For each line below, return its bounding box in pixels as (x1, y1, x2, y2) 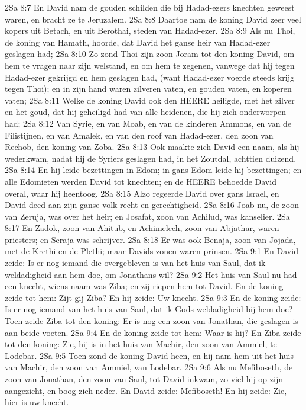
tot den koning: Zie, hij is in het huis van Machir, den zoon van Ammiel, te (5, 338, 277, 350)
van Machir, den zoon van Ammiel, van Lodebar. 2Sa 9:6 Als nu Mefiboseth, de (5, 361, 293, 373)
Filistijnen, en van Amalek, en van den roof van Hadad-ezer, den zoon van (5, 129, 274, 141)
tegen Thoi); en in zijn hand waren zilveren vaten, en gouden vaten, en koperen (5, 82, 292, 95)
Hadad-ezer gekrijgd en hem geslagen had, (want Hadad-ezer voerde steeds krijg (5, 71, 294, 83)
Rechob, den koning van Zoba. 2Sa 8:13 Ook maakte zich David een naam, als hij (5, 140, 300, 153)
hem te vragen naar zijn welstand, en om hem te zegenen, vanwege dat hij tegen (5, 59, 295, 71)
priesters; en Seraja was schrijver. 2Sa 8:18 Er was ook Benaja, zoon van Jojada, (5, 233, 296, 245)
